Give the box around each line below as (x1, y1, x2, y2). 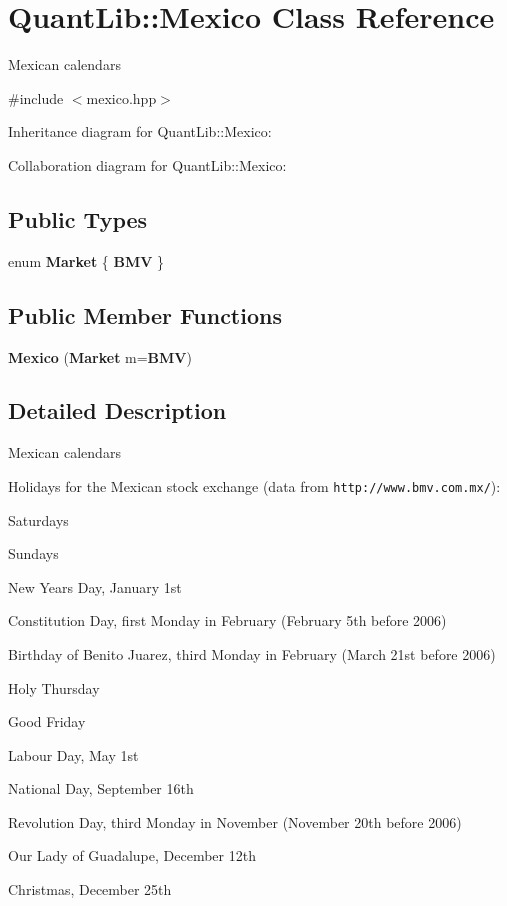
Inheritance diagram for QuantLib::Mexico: (8, 121, 272, 142)
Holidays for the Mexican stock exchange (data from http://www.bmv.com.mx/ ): (8, 475, 501, 496)
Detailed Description (8, 395, 227, 426)
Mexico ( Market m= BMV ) (8, 346, 192, 367)
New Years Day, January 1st (8, 576, 182, 597)
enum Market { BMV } (8, 250, 165, 271)
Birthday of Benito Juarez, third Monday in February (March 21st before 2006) (8, 643, 496, 664)
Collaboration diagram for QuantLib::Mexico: (8, 154, 287, 175)
